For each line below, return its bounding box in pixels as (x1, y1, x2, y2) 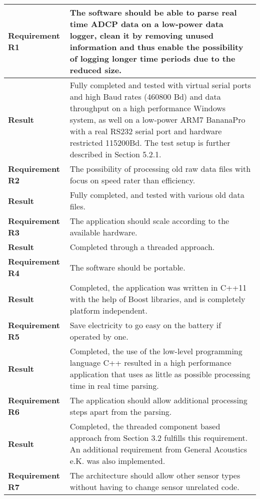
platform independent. (69, 305, 147, 316)
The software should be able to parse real (69, 7, 237, 18)
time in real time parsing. (69, 380, 159, 391)
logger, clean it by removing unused (69, 30, 214, 41)
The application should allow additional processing (69, 394, 247, 406)
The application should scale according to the (69, 215, 229, 226)
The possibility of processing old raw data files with (69, 163, 251, 174)
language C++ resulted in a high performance (69, 357, 231, 368)
